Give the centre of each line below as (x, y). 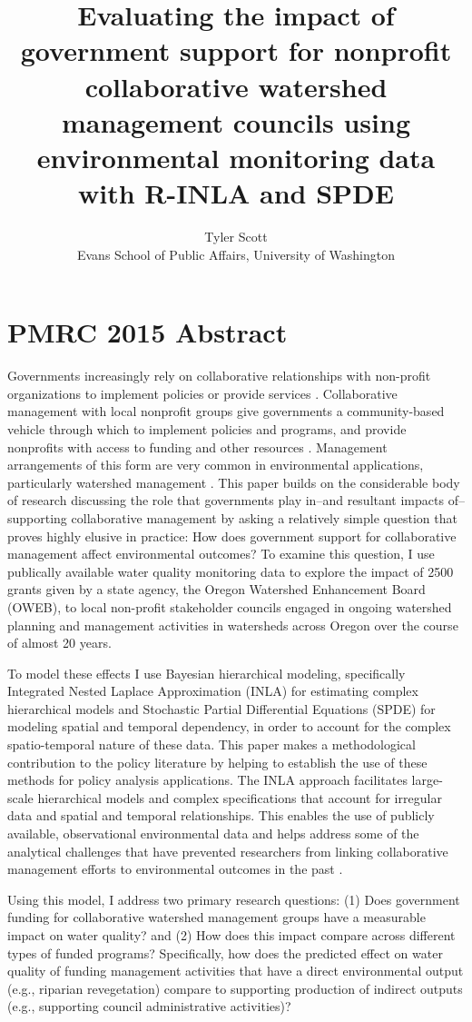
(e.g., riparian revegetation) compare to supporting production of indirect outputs (235, 988)
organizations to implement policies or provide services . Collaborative (202, 393)
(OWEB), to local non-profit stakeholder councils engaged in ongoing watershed (230, 606)
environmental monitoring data (236, 157)
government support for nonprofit (236, 50)
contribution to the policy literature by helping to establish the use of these (217, 762)
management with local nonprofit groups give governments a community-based (226, 411)
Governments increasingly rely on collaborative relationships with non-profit (219, 376)
